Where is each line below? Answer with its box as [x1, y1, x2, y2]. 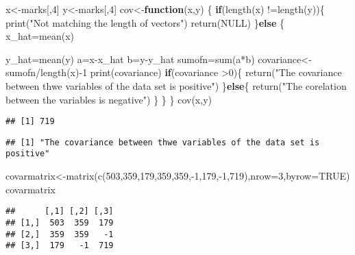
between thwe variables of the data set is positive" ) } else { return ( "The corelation [5, 78, 347, 93]
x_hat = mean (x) [5, 29, 74, 43]
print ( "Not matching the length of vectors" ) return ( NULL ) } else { [5, 15, 284, 29]
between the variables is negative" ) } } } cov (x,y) [5, 92, 212, 106]
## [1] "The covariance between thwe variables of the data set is [5, 137, 320, 147]
